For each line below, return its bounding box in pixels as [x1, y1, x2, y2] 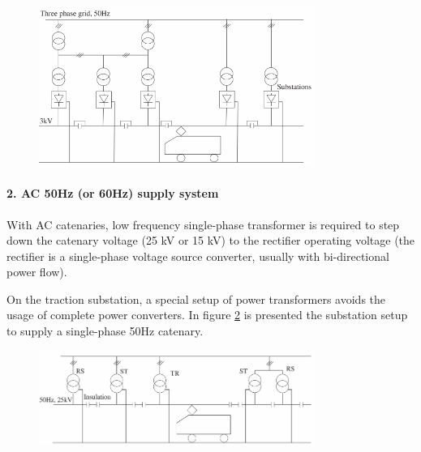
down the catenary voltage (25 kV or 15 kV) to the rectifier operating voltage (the [6, 232, 415, 249]
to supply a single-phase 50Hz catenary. [6, 322, 204, 339]
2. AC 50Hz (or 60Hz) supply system [6, 185, 219, 202]
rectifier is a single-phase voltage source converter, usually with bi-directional [6, 247, 389, 264]
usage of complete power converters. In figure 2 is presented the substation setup [6, 306, 408, 323]
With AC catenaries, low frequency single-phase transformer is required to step [6, 215, 400, 232]
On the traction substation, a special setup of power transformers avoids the [6, 290, 386, 307]
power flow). [6, 263, 67, 280]
